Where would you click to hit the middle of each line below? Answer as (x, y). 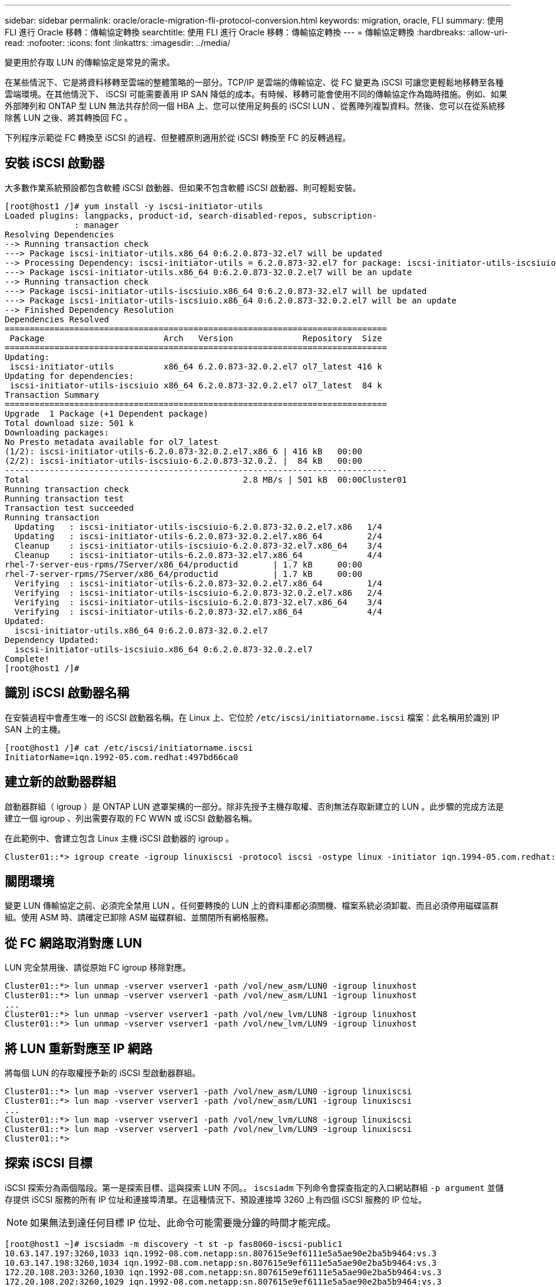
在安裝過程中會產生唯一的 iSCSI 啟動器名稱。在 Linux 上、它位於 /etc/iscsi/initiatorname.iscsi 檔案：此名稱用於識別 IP (252, 717)
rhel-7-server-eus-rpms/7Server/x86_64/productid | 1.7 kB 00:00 (183, 564)
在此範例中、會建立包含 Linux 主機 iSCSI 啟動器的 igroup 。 (119, 838)
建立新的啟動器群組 (60, 782)
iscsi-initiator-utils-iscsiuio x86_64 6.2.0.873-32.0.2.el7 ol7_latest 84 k (196, 385)
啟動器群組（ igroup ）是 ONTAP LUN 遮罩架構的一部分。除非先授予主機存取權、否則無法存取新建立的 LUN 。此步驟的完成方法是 (254, 806)
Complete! (27, 659)
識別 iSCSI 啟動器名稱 (67, 693)
